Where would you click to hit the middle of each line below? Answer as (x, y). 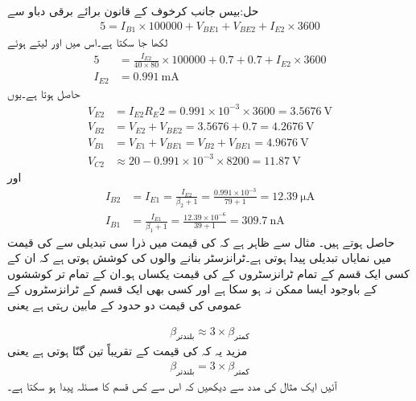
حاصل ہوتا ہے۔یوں (44, 93)
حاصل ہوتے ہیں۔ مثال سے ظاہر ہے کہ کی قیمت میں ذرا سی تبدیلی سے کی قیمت (201, 241)
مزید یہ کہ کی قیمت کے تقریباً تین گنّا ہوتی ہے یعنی (128, 351)
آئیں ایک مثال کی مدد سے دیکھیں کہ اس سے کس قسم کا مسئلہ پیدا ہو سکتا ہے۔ (172, 385)
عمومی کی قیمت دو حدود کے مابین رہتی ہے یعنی (125, 304)
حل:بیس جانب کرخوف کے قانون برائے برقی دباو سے (133, 10)
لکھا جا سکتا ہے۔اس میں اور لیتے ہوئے (88, 42)
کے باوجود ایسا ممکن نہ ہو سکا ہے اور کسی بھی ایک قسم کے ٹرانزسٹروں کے (192, 289)
